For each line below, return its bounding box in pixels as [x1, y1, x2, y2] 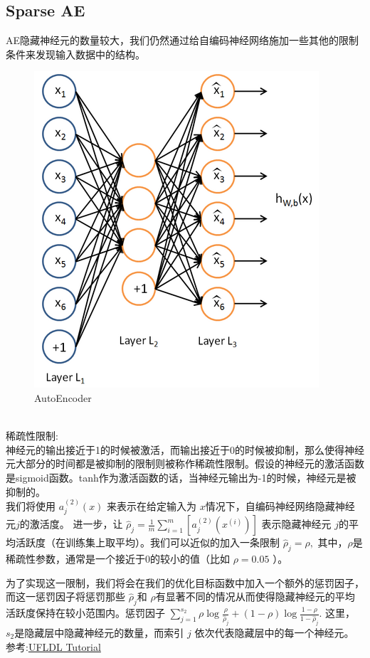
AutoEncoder [34, 390, 92, 405]
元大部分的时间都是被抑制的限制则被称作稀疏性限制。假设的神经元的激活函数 [6, 456, 364, 471]
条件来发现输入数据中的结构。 [6, 46, 145, 61]
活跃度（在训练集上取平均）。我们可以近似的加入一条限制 [15, 535, 280, 550]
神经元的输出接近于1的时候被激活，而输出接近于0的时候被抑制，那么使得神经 [6, 442, 364, 457]
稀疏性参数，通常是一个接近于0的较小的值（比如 [6, 551, 230, 566]
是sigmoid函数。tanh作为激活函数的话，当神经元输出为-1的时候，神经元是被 [6, 469, 356, 484]
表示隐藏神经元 [261, 516, 332, 531]
